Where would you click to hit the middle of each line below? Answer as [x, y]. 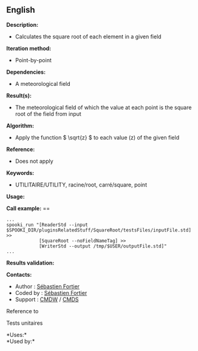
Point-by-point [33, 60]
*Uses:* [17, 335]
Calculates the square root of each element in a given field [88, 37]
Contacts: [19, 274]
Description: [22, 24]
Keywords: [20, 172]
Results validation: [30, 263]
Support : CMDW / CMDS [47, 299]
